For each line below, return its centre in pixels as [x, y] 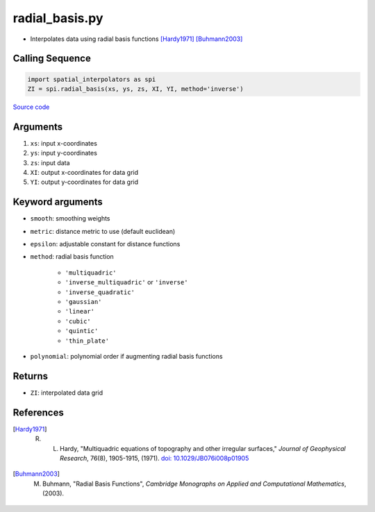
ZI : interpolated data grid [67, 393]
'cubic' [78, 321]
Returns [31, 376]
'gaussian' [83, 302]
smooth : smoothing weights [70, 219]
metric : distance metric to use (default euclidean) [103, 231]
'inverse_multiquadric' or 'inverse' [126, 282]
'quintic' [82, 331]
